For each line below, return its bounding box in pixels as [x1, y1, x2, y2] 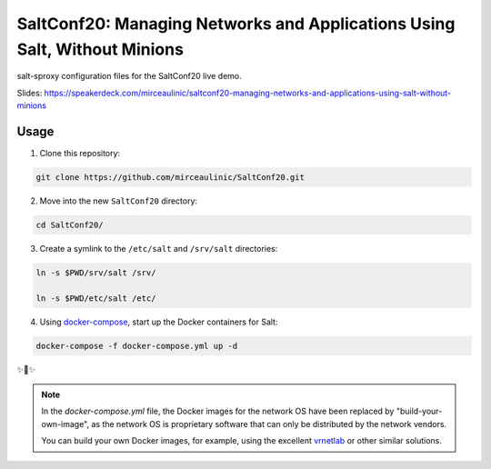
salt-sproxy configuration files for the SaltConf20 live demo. [16, 71, 243, 82]
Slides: [16, 87, 43, 98]
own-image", [41, 418, 90, 429]
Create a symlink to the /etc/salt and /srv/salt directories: [39, 243, 278, 254]
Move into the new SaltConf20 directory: [39, 195, 198, 206]
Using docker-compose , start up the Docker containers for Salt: [39, 316, 278, 327]
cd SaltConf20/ [35, 219, 104, 230]
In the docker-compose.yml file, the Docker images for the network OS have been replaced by [41, 405, 395, 417]
